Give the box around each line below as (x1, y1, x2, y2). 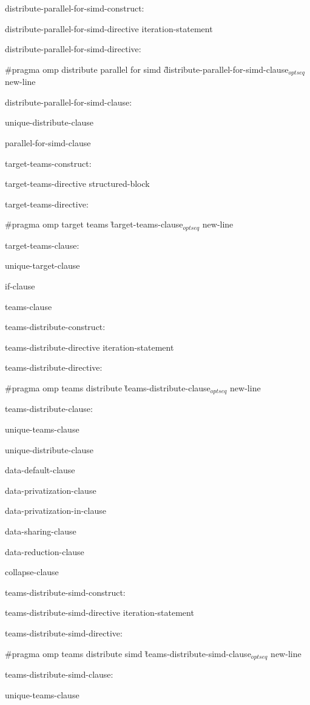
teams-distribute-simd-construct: (5, 585, 126, 598)
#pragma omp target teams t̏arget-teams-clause (5, 218, 183, 231)
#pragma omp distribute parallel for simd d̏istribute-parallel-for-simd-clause (5, 62, 289, 75)
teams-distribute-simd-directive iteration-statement (5, 606, 194, 619)
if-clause (5, 280, 35, 292)
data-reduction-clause (5, 545, 84, 558)
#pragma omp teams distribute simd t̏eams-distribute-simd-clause (5, 647, 251, 659)
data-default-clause (5, 464, 75, 476)
